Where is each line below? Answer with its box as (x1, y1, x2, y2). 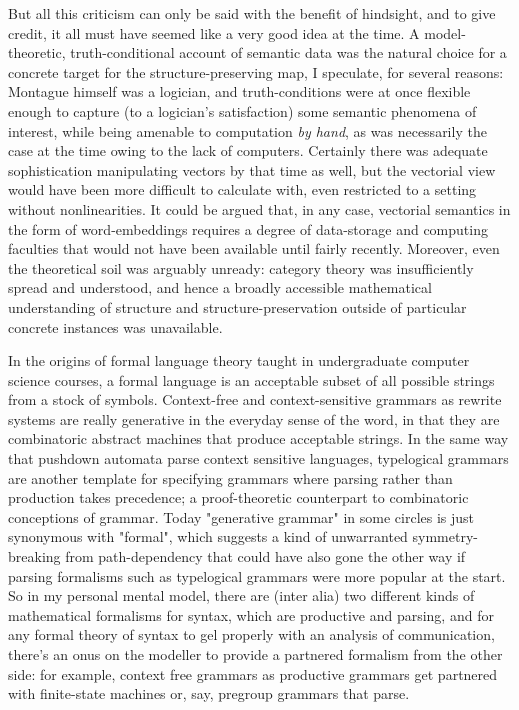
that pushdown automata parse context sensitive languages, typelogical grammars (8, 448, 509, 469)
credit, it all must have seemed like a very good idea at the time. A (8, 22, 420, 43)
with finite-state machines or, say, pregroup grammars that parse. (8, 683, 410, 704)
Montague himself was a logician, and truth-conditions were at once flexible (8, 81, 471, 102)
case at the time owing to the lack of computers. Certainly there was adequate (8, 140, 488, 161)
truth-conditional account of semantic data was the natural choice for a (70, 42, 507, 63)
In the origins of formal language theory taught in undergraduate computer (8, 350, 470, 371)
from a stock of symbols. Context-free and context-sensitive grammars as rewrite (8, 389, 502, 410)
